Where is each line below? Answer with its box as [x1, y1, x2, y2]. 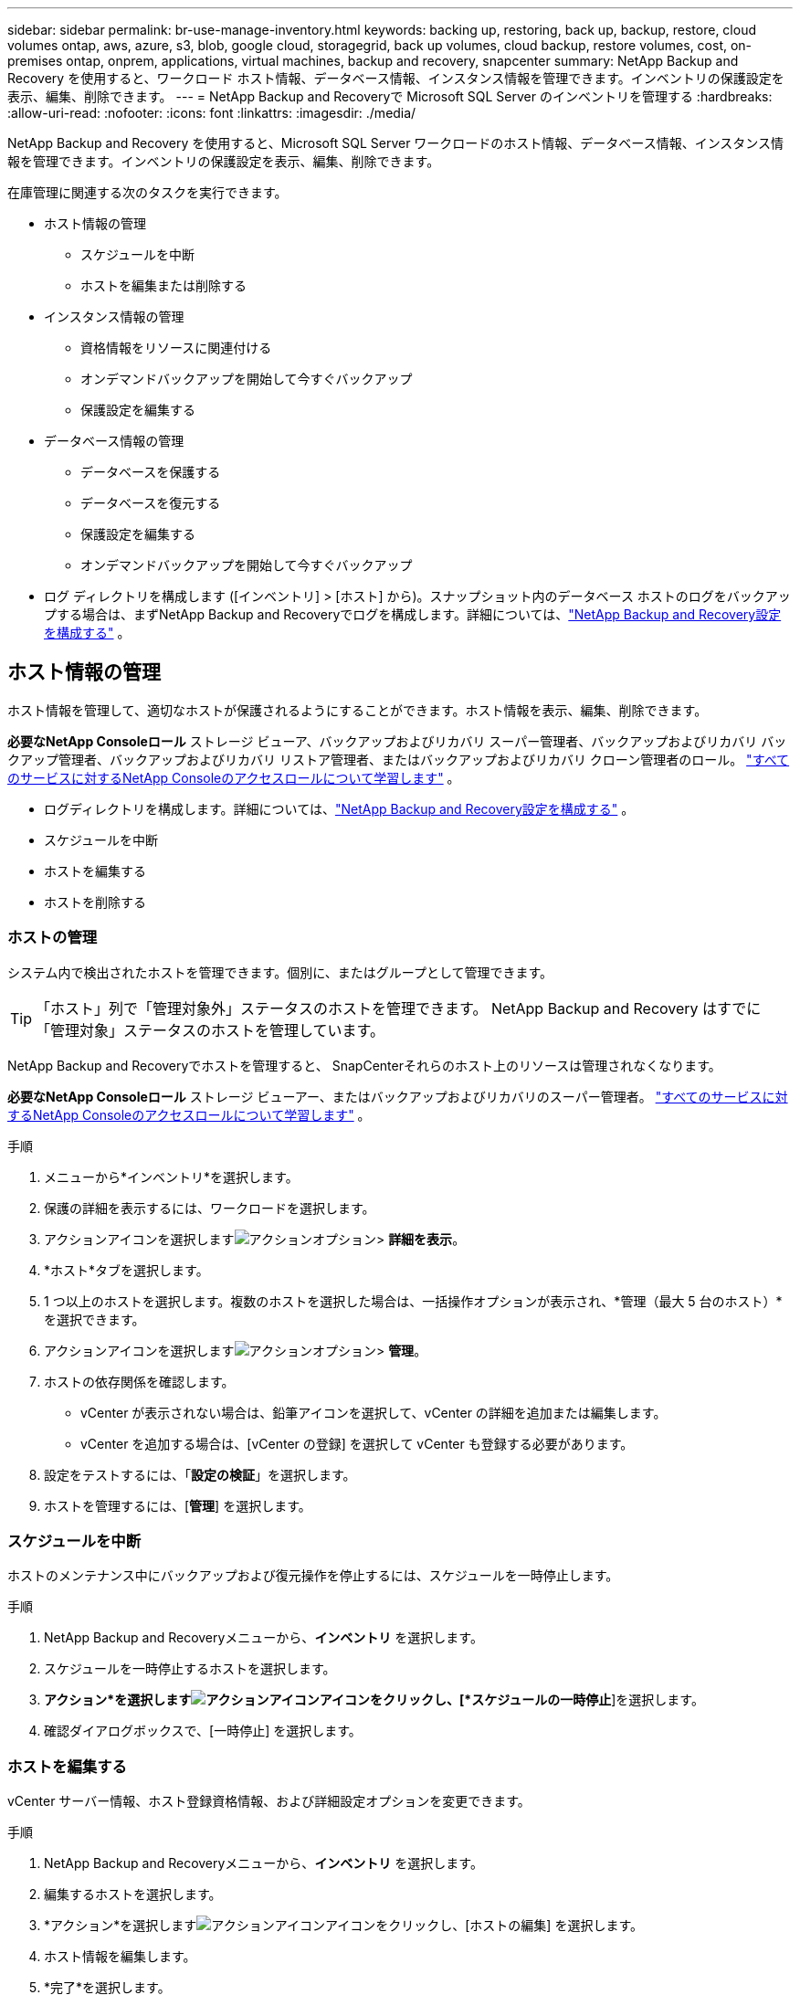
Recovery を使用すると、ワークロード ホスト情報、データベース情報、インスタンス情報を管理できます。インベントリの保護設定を [7, 70, 784, 86]
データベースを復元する [80, 495, 221, 511]
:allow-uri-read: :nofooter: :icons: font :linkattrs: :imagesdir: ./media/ [7, 105, 416, 121]
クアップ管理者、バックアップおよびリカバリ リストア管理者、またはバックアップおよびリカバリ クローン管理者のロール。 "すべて [7, 751, 790, 767]
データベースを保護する [80, 464, 221, 480]
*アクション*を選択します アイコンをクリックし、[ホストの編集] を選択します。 [44, 1917, 643, 1934]
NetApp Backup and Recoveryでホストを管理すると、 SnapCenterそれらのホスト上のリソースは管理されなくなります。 [7, 1057, 721, 1073]
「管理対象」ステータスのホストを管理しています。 [36, 1020, 384, 1040]
